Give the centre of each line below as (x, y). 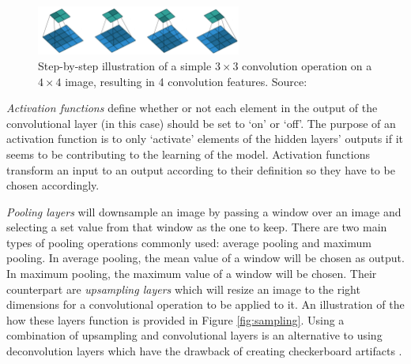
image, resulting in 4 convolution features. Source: (186, 81)
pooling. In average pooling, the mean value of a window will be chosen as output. (205, 258)
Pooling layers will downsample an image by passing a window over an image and (204, 211)
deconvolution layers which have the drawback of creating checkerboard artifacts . (204, 351)
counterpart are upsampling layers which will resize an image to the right (183, 289)
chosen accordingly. (53, 185)
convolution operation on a (307, 65)
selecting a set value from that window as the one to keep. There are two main (197, 227)
